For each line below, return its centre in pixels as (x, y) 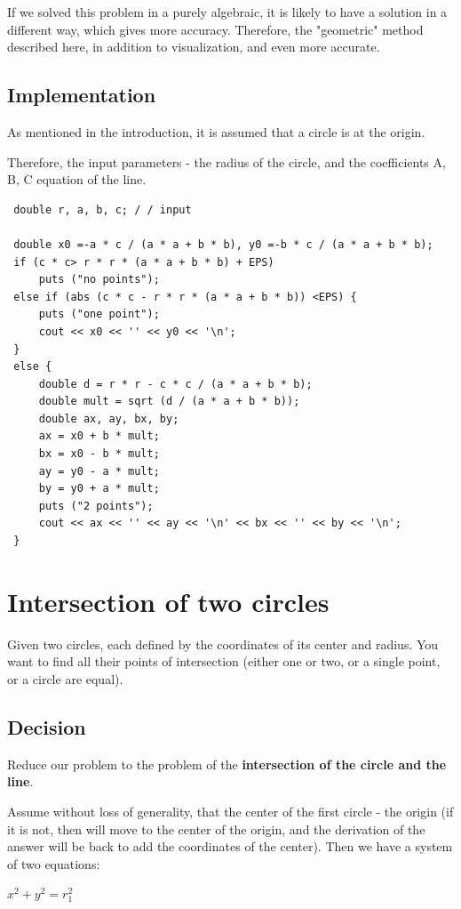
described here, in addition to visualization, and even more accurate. (194, 47)
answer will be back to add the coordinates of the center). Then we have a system (230, 846)
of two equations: (54, 863)
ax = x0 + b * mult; (99, 436)
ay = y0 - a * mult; (99, 471)
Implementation (82, 95)
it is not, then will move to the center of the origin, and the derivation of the (216, 829)
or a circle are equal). (65, 678)
